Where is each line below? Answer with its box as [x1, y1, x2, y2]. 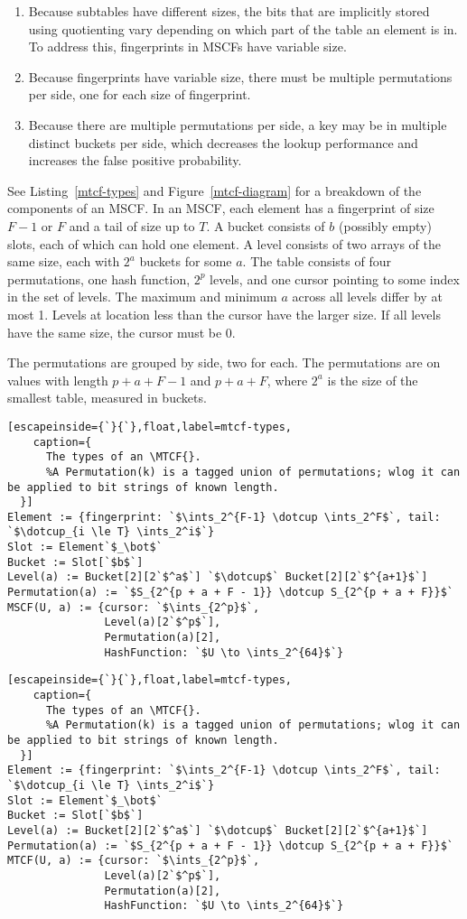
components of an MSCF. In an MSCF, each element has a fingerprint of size [7, 199, 434, 218]
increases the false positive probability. [28, 151, 242, 170]
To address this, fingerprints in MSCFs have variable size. [28, 37, 347, 56]
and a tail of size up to [69, 216, 195, 235]
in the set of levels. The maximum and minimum [7, 287, 277, 306]
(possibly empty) [339, 216, 432, 235]
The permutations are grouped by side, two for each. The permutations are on [7, 353, 441, 372]
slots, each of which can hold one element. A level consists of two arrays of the [7, 234, 441, 253]
